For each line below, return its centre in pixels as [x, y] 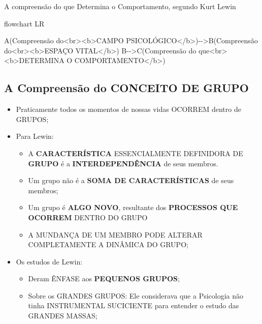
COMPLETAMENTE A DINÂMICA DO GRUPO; [108, 244]
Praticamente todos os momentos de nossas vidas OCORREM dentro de [128, 109]
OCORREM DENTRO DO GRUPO [88, 217]
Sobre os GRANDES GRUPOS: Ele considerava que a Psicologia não [136, 295]
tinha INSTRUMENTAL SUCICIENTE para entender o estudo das [134, 305]
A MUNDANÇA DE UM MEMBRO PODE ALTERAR [115, 234]
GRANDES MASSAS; [63, 316]
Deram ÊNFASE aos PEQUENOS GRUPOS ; [104, 278]
